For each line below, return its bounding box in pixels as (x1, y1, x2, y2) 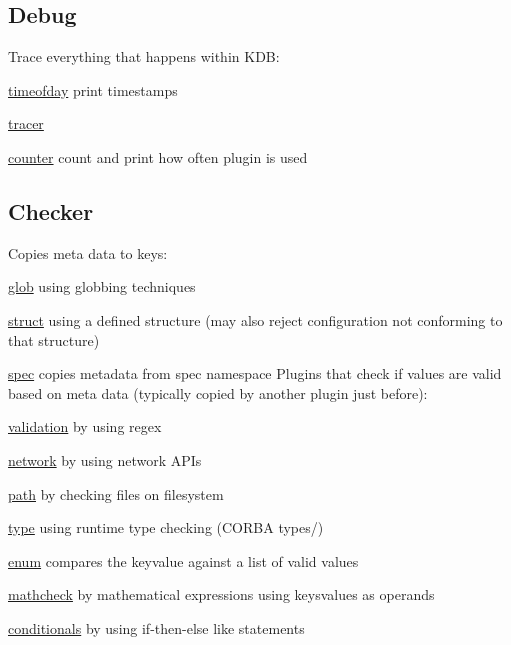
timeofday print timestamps (8, 79, 178, 100)
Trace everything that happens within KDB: (8, 46, 280, 67)
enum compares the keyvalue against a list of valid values (8, 550, 359, 571)
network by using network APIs (8, 449, 202, 470)
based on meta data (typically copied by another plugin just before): (8, 382, 428, 403)
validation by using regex (8, 416, 162, 437)
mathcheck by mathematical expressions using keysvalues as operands (8, 584, 435, 605)
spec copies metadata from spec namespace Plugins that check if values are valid (8, 363, 502, 384)
